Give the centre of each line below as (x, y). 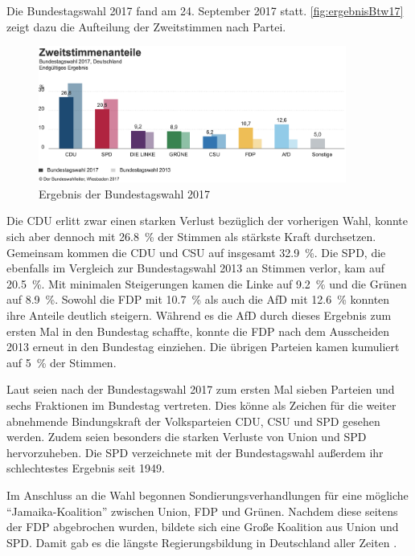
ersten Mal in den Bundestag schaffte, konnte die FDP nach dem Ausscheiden (198, 331)
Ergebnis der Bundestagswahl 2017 (125, 193)
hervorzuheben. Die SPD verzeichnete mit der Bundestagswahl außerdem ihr (195, 452)
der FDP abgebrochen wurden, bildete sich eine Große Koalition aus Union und (203, 527)
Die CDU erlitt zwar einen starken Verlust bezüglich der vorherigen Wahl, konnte (207, 221)
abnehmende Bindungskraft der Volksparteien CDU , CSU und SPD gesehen (193, 421)
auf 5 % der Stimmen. (62, 362)
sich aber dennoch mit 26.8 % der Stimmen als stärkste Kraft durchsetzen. (191, 237)
